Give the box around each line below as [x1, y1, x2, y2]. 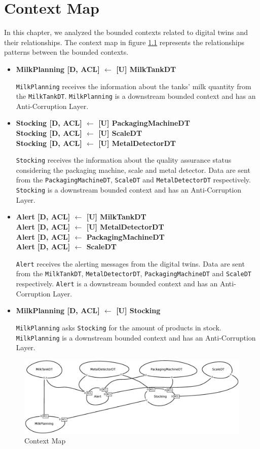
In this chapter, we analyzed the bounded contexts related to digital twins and [4, 27, 248, 38]
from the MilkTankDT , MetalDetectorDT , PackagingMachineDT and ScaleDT [16, 268, 252, 279]
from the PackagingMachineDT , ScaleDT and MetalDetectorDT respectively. [16, 174, 251, 185]
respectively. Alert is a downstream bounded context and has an [16, 278, 218, 289]
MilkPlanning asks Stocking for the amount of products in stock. [16, 322, 221, 332]
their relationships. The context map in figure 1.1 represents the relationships [4, 36, 244, 47]
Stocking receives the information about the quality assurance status [16, 155, 232, 165]
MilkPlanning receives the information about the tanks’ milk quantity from [16, 81, 251, 91]
